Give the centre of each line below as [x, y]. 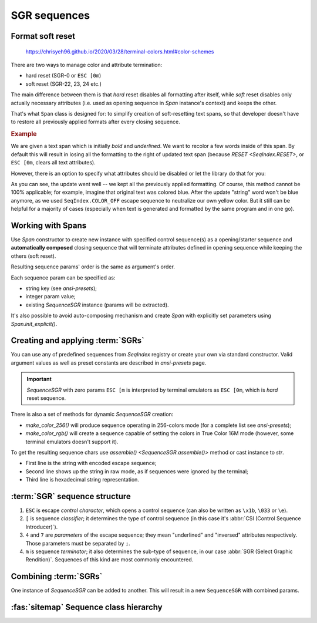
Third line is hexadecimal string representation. [82, 480]
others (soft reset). [33, 256]
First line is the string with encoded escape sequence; [91, 463]
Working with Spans [49, 225]
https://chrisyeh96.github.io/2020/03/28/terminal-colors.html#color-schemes [120, 51]
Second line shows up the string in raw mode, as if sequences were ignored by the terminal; [137, 471]
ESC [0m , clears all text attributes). [53, 163]
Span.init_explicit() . [34, 324]
